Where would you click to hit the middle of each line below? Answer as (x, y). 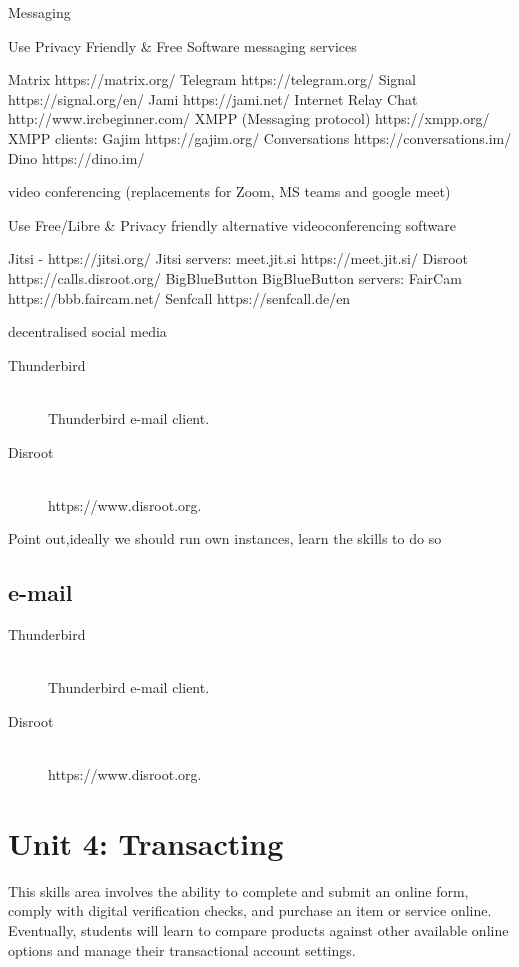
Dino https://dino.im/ (76, 157)
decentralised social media (87, 331)
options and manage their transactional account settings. (182, 949)
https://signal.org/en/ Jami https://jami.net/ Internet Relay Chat (213, 98)
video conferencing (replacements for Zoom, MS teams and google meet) (229, 191)
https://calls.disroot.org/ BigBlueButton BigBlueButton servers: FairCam (235, 277)
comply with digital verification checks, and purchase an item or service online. (250, 910)
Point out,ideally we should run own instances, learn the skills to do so (225, 538)
